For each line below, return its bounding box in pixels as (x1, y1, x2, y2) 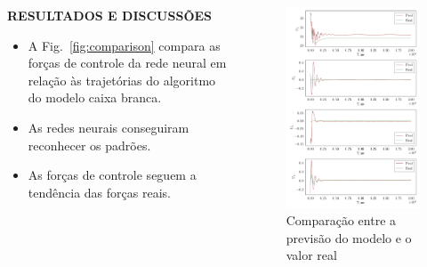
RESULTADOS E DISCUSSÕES (7, 6, 213, 24)
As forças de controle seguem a (28, 166, 197, 184)
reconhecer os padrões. (28, 135, 151, 154)
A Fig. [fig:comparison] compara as (28, 36, 221, 54)
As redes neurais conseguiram (28, 117, 189, 136)
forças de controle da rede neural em (28, 53, 227, 72)
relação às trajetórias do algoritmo (28, 70, 216, 89)
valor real (286, 246, 337, 264)
